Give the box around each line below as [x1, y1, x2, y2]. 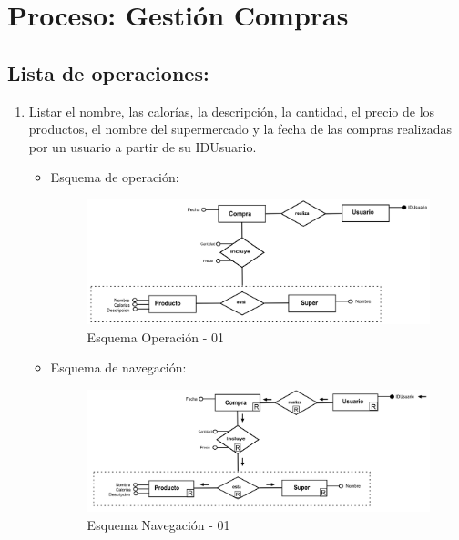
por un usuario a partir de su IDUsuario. [28, 137, 257, 156]
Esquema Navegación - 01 [87, 515, 230, 534]
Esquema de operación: [50, 168, 179, 187]
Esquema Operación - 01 [87, 327, 225, 346]
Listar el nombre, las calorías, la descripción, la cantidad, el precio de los [28, 101, 435, 120]
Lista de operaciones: [7, 58, 209, 87]
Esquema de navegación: [50, 358, 187, 377]
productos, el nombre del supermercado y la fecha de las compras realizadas [28, 119, 452, 138]
